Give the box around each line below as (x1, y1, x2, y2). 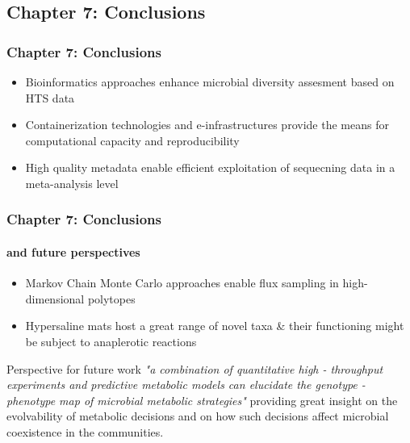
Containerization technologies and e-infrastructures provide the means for (25, 116, 389, 133)
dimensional (25, 290, 85, 307)
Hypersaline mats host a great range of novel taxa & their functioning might (25, 317, 404, 334)
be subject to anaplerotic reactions (25, 332, 197, 349)
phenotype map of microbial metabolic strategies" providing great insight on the (6, 391, 398, 408)
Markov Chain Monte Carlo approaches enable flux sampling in (25, 274, 339, 291)
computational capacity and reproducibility (25, 132, 240, 148)
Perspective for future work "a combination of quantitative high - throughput (6, 360, 383, 377)
